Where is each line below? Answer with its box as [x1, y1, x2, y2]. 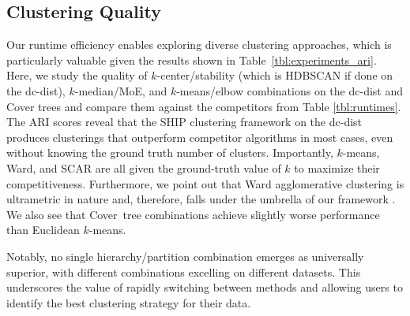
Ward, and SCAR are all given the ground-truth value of [6, 159, 281, 176]
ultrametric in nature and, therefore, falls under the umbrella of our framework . [6, 191, 396, 207]
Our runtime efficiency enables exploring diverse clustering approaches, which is [6, 36, 392, 53]
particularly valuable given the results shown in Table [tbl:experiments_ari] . [6, 51, 377, 68]
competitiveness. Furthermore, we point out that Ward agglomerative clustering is [6, 175, 404, 191]
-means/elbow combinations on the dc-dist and [176, 82, 404, 99]
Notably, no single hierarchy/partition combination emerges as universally [6, 247, 364, 264]
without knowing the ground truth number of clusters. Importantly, [6, 144, 333, 161]
